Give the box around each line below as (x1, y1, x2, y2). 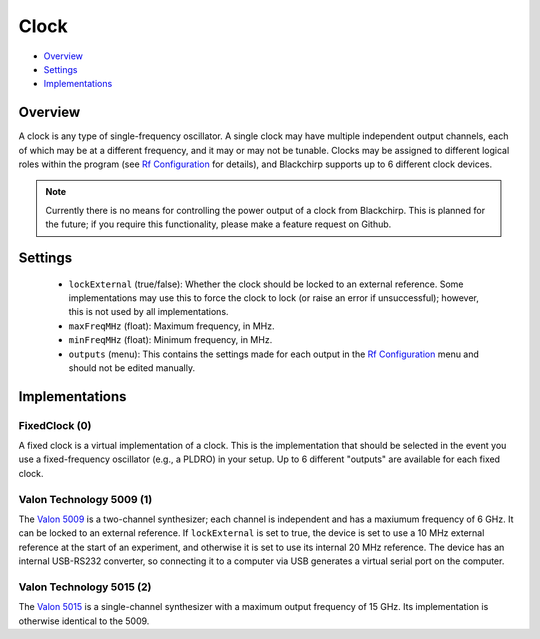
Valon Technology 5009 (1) (18, 492, 153, 506)
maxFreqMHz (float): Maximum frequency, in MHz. (68, 320, 275, 332)
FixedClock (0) (18, 418, 92, 432)
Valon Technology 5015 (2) (18, 580, 152, 594)
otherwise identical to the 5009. (18, 615, 150, 627)
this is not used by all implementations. (68, 306, 229, 318)
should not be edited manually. (68, 361, 196, 374)
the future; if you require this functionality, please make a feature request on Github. (45, 218, 392, 230)
